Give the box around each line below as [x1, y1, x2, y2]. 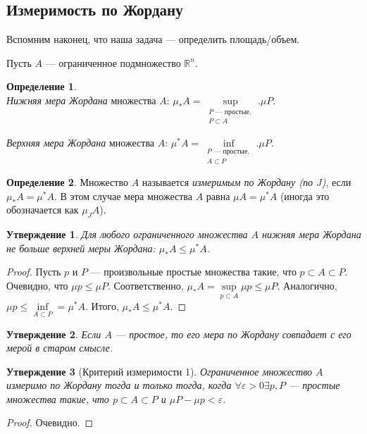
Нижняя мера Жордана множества [6, 92, 156, 107]
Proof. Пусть [6, 264, 61, 279]
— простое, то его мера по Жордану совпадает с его [115, 326, 352, 341]
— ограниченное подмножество [45, 55, 181, 70]
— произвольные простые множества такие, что [90, 264, 297, 279]
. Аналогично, [277, 278, 337, 293]
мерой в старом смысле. [6, 340, 113, 355]
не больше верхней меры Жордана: [6, 240, 156, 255]
